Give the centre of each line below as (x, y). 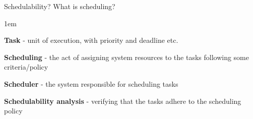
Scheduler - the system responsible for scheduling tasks (91, 83)
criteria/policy (26, 67)
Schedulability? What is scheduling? (60, 6)
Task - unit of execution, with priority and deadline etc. (91, 40)
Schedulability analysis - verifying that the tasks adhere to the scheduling (123, 101)
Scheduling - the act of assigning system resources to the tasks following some (126, 57)
